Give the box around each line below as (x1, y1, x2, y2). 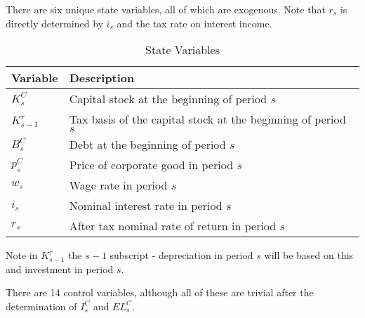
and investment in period (6, 261, 114, 276)
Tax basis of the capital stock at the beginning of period (69, 111, 346, 128)
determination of (6, 298, 77, 313)
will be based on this (264, 248, 354, 263)
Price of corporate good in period (69, 157, 234, 173)
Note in (6, 248, 38, 263)
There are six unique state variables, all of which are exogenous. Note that (6, 2, 326, 16)
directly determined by (6, 15, 103, 30)
